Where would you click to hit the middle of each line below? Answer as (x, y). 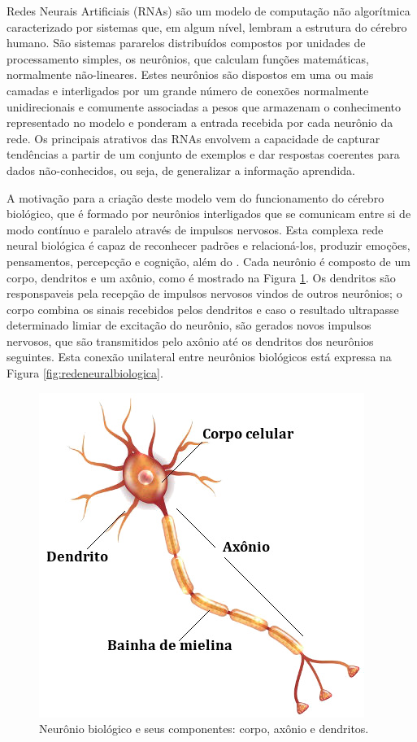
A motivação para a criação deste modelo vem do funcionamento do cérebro (195, 197)
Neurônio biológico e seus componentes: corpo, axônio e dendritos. (204, 729)
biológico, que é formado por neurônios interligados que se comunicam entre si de (209, 214)
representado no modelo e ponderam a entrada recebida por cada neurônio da (200, 122)
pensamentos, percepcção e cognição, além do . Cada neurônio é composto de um (208, 261)
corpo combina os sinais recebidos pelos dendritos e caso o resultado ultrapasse (203, 309)
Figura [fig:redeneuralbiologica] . (85, 373)
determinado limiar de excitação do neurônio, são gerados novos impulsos (189, 325)
